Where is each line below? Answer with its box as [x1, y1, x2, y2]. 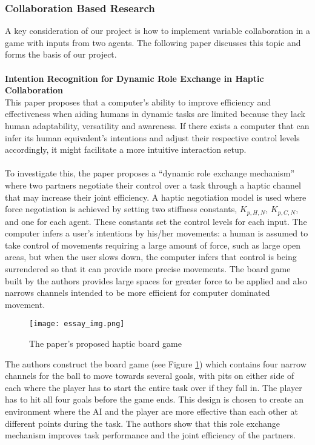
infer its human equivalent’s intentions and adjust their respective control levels [5, 131, 300, 144]
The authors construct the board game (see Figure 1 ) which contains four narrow [5, 357, 307, 370]
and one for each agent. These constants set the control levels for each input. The [5, 215, 307, 227]
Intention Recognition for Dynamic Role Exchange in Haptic [5, 72, 264, 84]
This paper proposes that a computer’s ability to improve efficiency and [5, 95, 271, 108]
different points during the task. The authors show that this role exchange [5, 417, 280, 429]
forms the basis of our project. [5, 48, 117, 61]
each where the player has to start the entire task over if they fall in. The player [5, 381, 302, 393]
